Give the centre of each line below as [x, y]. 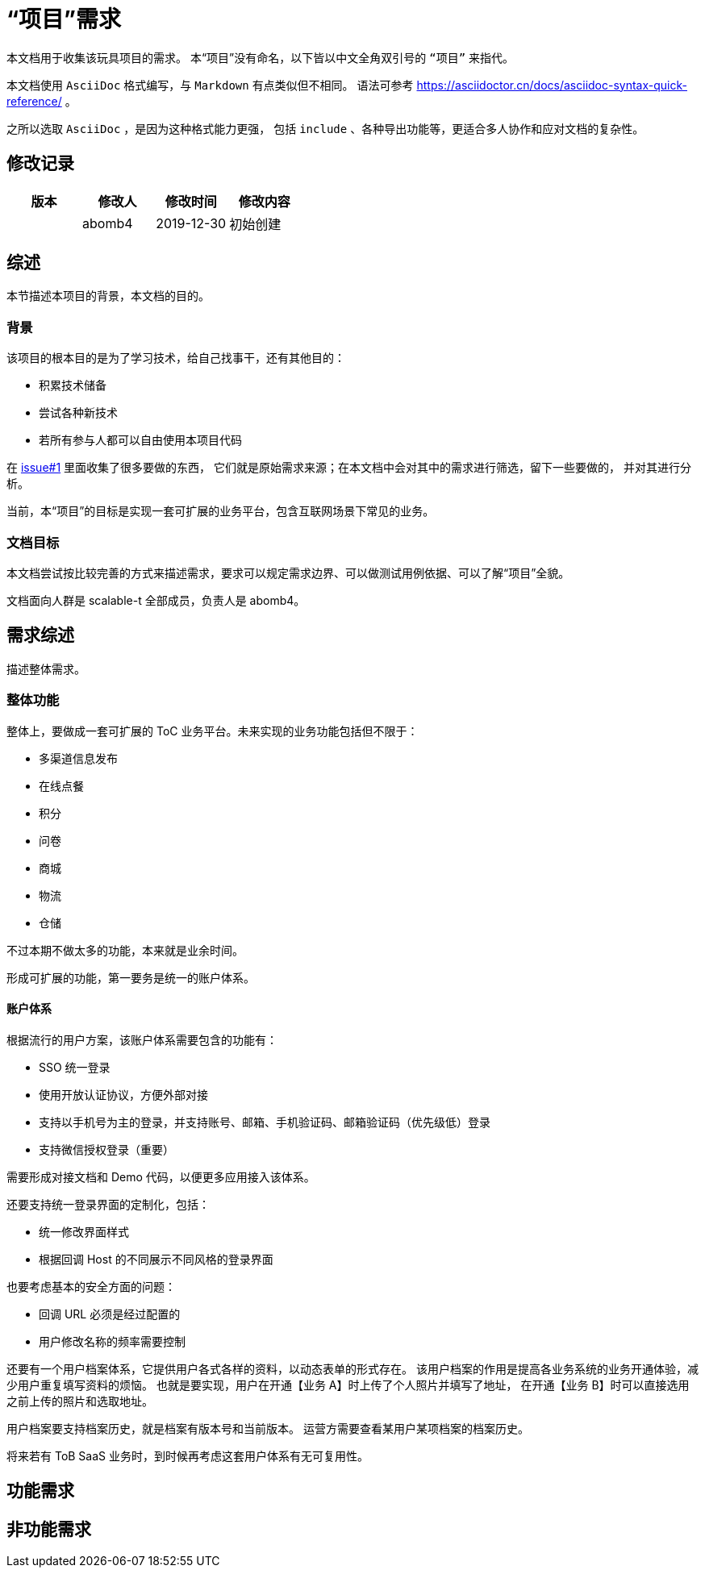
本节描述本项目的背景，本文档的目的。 [108, 296]
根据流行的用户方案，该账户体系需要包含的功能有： [142, 1039]
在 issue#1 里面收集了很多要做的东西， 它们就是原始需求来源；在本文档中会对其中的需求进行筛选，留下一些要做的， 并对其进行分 [349, 468]
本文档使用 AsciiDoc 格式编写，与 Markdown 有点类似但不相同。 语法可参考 [210, 85]
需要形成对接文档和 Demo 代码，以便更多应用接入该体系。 [161, 1176]
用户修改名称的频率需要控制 [112, 1341]
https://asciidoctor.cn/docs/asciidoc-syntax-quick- [552, 85]
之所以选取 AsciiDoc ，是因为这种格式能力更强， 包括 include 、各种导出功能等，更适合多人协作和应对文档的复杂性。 [325, 128]
